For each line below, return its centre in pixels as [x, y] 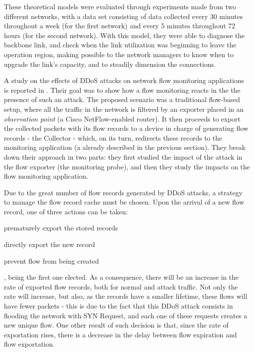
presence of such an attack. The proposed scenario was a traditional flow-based [122, 99]
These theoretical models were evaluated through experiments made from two [120, 6]
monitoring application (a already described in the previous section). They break [125, 147]
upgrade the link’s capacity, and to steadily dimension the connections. [110, 64]
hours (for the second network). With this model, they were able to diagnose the [124, 35]
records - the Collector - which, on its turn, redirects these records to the [113, 137]
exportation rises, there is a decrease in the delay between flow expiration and [120, 334]
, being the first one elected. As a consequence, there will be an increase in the [121, 277]
